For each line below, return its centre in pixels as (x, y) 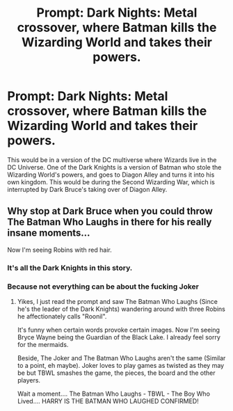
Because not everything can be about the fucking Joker (103, 287)
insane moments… (49, 233)
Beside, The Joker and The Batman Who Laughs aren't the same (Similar (121, 358)
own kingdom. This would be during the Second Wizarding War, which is (111, 182)
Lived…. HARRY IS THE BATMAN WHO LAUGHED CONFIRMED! (108, 401)
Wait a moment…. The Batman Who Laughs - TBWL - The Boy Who (114, 394)
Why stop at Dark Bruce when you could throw (110, 211)
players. (29, 380)
